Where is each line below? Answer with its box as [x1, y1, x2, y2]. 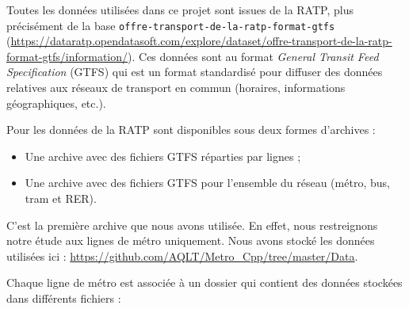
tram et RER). [25, 190, 97, 206]
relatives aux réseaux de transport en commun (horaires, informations [6, 79, 346, 96]
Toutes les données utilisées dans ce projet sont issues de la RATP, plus [6, 2, 354, 17]
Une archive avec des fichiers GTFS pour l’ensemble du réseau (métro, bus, [25, 174, 390, 191]
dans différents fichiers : [6, 289, 121, 306]
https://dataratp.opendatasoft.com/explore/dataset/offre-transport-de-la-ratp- [10, 32, 392, 49]
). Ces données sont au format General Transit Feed [128, 48, 379, 64]
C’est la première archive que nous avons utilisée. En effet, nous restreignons [6, 216, 378, 233]
